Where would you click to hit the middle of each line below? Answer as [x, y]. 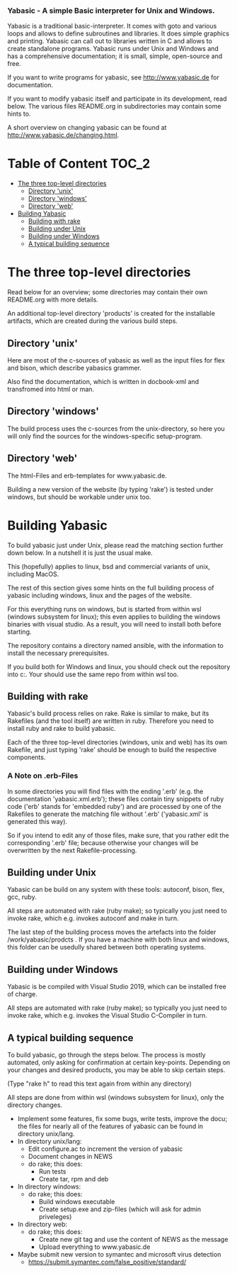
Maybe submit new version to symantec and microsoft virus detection [119, 1255]
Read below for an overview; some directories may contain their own [108, 292]
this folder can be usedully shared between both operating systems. [107, 947]
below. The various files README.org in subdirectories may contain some [114, 106]
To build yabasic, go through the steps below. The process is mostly [107, 1055]
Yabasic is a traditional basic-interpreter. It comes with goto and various [112, 26]
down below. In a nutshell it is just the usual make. [80, 553]
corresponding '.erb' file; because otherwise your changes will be [103, 842]
